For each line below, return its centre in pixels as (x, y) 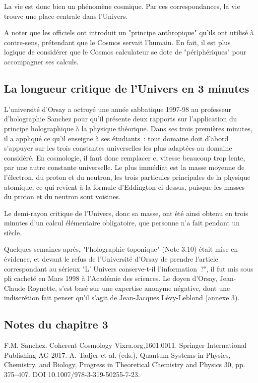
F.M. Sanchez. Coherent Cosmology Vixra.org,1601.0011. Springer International (125, 345)
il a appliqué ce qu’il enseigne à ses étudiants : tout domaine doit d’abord (116, 138)
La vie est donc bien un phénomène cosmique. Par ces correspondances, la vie (122, 6)
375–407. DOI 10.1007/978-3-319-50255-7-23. (72, 374)
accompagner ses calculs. (41, 61)
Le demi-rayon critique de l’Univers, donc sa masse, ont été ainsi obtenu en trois (126, 213)
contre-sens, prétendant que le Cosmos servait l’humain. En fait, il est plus (117, 42)
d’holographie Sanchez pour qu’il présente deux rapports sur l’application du (121, 119)
